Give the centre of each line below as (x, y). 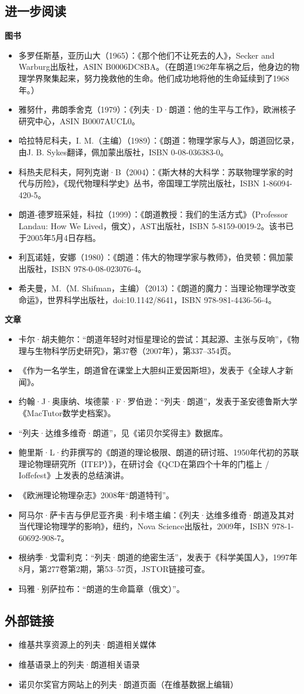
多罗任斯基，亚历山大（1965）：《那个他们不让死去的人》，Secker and (146, 55)
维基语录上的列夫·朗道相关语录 (79, 664)
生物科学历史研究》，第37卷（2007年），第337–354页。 (135, 350)
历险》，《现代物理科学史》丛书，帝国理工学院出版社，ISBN (147, 183)
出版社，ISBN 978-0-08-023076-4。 (82, 268)
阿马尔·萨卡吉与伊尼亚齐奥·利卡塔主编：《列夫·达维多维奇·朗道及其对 (156, 514)
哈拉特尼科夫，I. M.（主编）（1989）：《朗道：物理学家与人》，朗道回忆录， (159, 140)
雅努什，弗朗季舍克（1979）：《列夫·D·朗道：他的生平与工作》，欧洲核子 (157, 109)
